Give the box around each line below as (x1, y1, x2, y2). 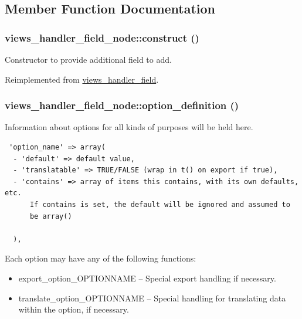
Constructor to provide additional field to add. (5, 53, 172, 65)
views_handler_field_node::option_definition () (5, 98, 239, 113)
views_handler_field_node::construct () (5, 30, 199, 45)
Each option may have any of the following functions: (5, 252, 196, 264)
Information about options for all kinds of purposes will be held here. (5, 121, 253, 133)
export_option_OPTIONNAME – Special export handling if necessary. (18, 272, 276, 284)
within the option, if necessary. (18, 303, 129, 315)
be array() (29, 212, 72, 220)
